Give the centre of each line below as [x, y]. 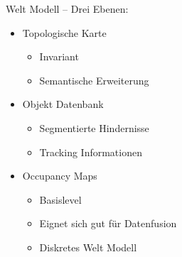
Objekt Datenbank [63, 104]
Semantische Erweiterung [94, 80]
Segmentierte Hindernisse [94, 127]
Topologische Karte [64, 32]
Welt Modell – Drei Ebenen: [67, 9]
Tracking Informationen [91, 152]
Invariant [59, 56]
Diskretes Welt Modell [88, 247]
